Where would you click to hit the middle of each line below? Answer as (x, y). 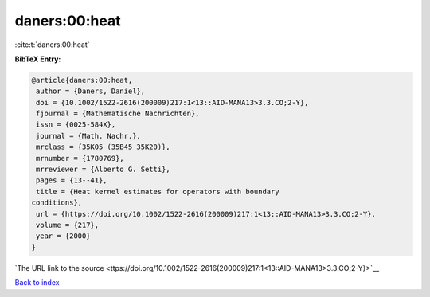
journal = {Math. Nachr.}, (88, 136)
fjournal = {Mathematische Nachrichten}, (118, 114)
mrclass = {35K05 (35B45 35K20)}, (103, 147)
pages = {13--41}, (72, 180)
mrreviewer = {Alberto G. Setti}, (103, 170)
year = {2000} (63, 236)
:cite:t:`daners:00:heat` (52, 45)
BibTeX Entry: (38, 59)
